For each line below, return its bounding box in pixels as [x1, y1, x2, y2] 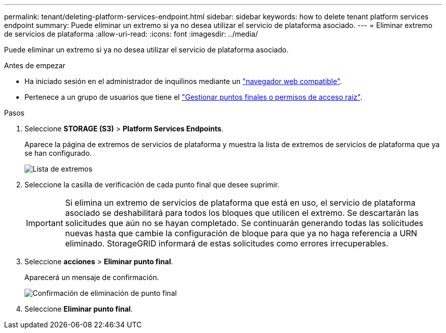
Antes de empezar [4, 61, 66, 70]
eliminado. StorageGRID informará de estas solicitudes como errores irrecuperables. [65, 238, 388, 248]
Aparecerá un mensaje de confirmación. [24, 273, 159, 282]
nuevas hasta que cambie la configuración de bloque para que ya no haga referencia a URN [65, 228, 417, 238]
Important [26, 218, 63, 228]
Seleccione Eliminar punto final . [24, 304, 133, 313]
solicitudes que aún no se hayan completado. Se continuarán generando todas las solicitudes [65, 218, 424, 228]
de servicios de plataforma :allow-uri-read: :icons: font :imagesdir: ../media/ [4, 30, 258, 38]
